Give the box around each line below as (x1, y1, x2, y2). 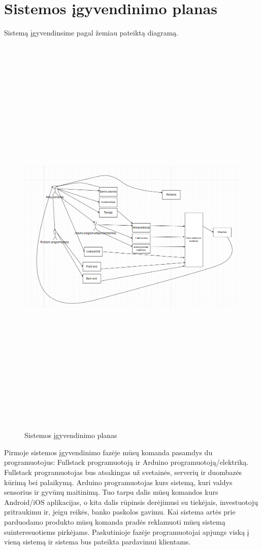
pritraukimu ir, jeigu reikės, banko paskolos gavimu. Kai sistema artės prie (4, 506, 236, 517)
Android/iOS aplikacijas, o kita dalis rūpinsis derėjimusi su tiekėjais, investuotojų (4, 496, 258, 507)
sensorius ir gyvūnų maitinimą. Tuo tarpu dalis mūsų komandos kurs (4, 487, 218, 497)
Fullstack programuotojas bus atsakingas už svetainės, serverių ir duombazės (4, 466, 242, 477)
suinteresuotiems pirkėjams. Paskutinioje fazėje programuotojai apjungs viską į (4, 526, 249, 537)
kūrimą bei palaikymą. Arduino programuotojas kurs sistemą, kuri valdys (4, 476, 233, 487)
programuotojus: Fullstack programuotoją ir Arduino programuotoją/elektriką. (4, 457, 249, 467)
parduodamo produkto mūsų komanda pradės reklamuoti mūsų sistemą (4, 516, 225, 527)
